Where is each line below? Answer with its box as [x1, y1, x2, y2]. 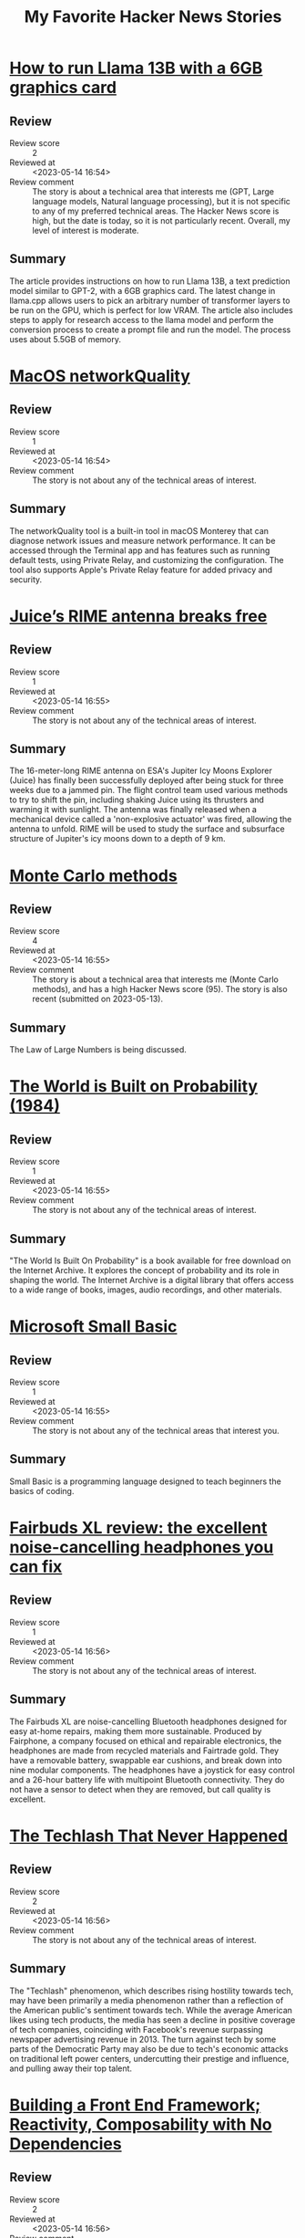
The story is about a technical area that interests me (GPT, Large [32, 186, 275, 197]
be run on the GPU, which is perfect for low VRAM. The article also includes [9, 304, 293, 316]
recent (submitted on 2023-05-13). [32, 993, 164, 1005]
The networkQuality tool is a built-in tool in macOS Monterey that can [9, 525, 269, 536]
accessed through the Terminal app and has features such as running [9, 545, 270, 556]
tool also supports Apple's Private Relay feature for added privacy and [9, 564, 273, 575]
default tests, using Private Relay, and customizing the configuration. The [9, 554, 284, 565]
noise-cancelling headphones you [9, 1537, 274, 1558]
